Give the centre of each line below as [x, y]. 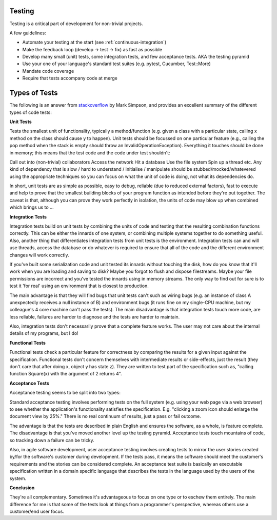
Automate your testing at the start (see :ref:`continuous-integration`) [94, 42]
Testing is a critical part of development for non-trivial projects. [76, 24]
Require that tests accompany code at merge [70, 78]
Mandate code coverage [48, 71]
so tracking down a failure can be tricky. [52, 440]
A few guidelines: [28, 33]
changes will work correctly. [39, 255]
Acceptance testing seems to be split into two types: [65, 393]
